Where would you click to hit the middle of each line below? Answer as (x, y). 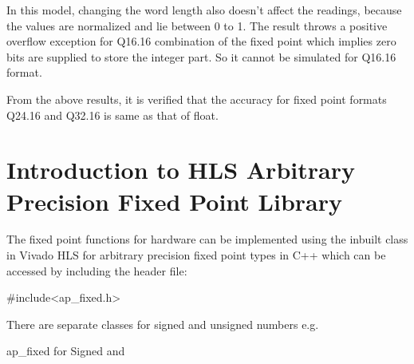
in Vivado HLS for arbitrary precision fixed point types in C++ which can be (196, 255)
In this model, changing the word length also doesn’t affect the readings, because (204, 10)
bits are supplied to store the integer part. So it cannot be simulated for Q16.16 (201, 56)
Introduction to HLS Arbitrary (181, 170)
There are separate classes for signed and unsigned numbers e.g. (163, 324)
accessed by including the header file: (97, 270)
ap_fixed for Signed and (66, 351)
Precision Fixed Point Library (174, 201)
